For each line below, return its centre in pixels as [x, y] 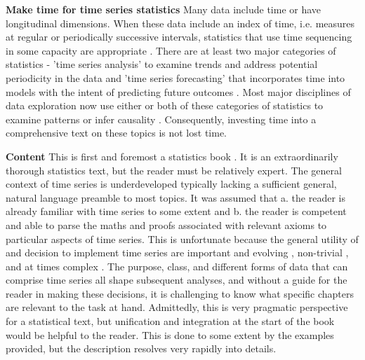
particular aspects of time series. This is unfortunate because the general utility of [182, 238]
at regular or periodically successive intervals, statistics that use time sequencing [179, 37]
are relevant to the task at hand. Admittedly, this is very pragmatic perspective [177, 307]
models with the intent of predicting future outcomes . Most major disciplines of [178, 91]
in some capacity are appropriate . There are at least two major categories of [171, 50]
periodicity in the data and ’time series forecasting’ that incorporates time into [175, 77]
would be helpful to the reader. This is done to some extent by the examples [170, 334]
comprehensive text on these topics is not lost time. [116, 133]
